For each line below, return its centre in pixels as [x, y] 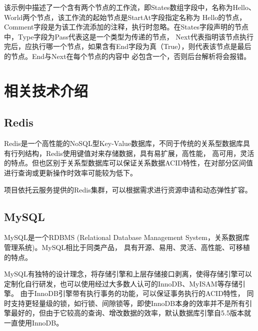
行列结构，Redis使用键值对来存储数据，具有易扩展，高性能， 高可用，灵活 [132, 153]
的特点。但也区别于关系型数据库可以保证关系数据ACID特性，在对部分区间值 [128, 163]
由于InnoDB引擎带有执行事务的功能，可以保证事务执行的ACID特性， [132, 293]
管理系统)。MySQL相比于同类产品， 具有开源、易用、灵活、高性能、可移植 [127, 247]
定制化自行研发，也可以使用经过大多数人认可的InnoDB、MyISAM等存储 [121, 283]
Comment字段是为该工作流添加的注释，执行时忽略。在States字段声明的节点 [126, 27]
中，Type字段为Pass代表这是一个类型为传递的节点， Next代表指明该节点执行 [129, 36]
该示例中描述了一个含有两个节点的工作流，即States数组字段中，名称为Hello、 [130, 7]
